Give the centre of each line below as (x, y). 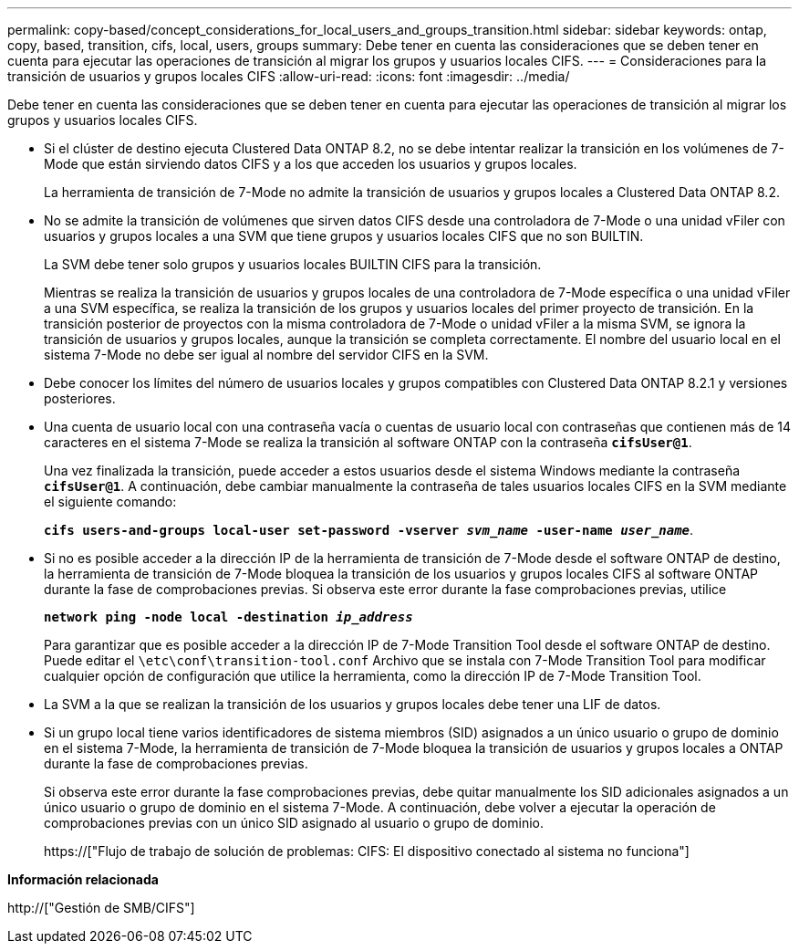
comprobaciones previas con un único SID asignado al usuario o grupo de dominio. (294, 823)
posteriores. (80, 398)
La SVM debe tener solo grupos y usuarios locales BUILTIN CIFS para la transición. (293, 264)
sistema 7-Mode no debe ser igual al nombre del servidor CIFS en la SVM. (266, 355)
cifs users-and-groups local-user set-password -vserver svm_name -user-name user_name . (369, 530)
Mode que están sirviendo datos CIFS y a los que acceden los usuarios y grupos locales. (311, 164)
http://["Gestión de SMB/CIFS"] (101, 908)
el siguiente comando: (110, 502)
